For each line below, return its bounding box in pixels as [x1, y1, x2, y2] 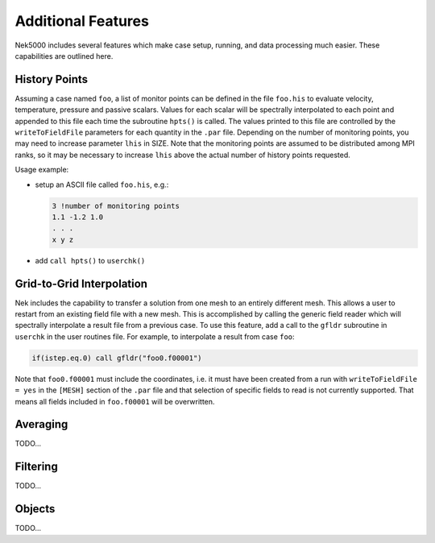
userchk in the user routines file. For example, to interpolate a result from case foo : [14, 331, 295, 342]
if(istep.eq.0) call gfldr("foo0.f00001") [31, 353, 202, 363]
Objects [14, 502, 56, 516]
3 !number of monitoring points [52, 201, 180, 210]
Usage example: [14, 165, 69, 175]
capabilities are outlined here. [14, 51, 114, 60]
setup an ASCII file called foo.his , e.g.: [35, 180, 169, 189]
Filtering [14, 460, 58, 474]
